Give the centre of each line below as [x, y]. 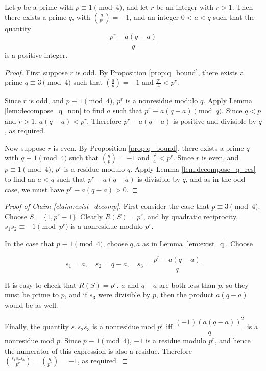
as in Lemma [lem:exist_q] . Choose [198, 243]
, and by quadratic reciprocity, [191, 216]
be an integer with [185, 7]
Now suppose [25, 147]
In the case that [29, 243]
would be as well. [31, 304]
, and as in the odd [215, 179]
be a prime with [48, 7]
